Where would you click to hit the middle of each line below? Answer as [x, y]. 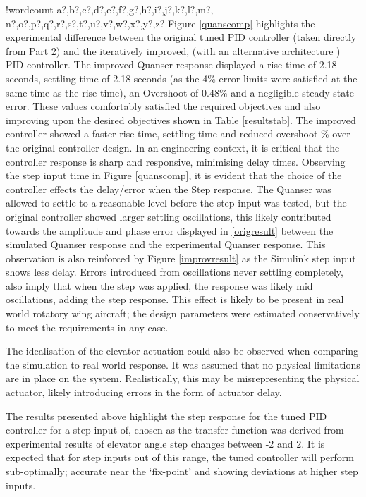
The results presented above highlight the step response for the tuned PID [166, 416]
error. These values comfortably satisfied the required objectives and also [163, 106]
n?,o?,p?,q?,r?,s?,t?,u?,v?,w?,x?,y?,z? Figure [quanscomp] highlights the [160, 23]
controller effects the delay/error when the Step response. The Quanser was [169, 189]
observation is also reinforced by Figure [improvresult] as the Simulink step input [181, 258]
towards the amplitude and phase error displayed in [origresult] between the [170, 230]
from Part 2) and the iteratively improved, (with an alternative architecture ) [173, 50]
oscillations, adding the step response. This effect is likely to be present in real [175, 299]
